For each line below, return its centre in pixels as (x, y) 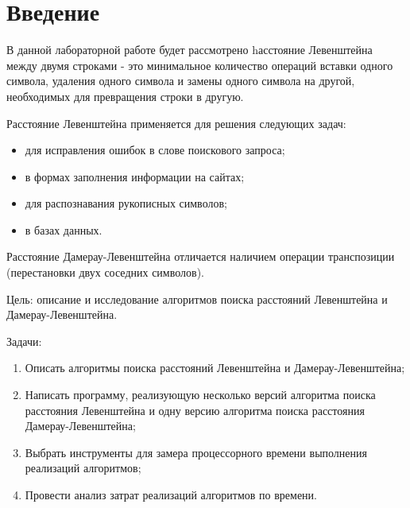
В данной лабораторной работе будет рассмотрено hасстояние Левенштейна (190, 50)
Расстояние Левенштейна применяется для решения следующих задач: (176, 123)
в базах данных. (64, 229)
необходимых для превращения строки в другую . (125, 96)
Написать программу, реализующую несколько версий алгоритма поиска (200, 395)
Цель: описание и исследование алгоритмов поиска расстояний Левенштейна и (197, 299)
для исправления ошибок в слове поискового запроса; (155, 150)
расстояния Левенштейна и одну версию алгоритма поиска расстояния (195, 410)
